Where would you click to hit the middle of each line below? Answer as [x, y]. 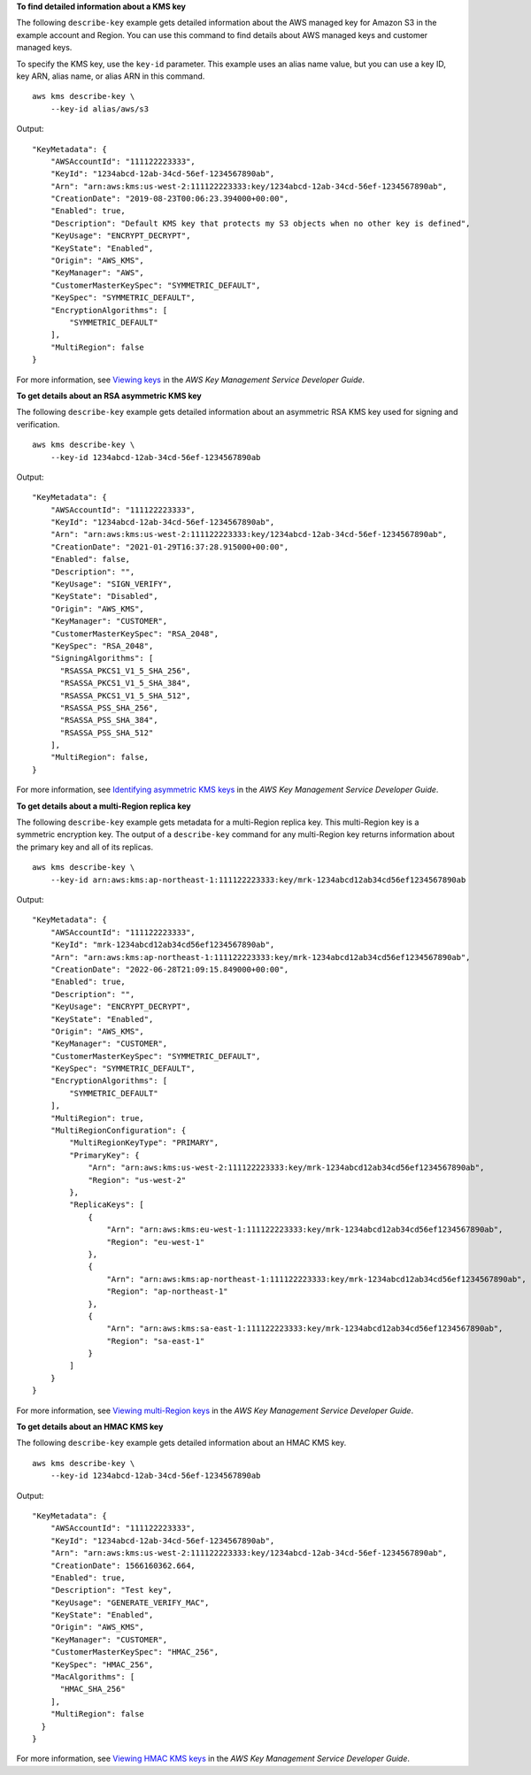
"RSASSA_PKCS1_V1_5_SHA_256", [125, 671]
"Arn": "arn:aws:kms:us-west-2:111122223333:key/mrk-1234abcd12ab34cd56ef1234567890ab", [286, 1168]
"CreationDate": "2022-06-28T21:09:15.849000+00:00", [169, 969]
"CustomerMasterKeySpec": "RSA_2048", [135, 634]
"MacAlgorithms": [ [92, 1677]
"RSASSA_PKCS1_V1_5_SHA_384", [125, 683]
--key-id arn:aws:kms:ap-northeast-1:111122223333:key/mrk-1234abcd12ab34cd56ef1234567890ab [258, 880]
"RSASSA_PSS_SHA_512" [107, 733]
